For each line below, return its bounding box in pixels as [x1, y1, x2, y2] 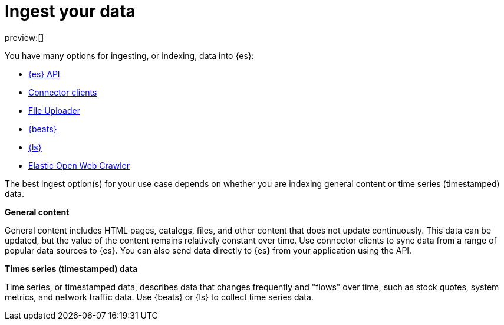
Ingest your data [5, 1, 136, 21]
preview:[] [5, 32, 44, 42]
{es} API [28, 68, 60, 79]
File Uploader [28, 105, 80, 116]
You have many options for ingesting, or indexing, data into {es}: [5, 50, 254, 61]
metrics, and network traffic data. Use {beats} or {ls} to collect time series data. [5, 291, 314, 302]
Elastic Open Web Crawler [28, 160, 130, 170]
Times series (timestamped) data [5, 263, 138, 274]
